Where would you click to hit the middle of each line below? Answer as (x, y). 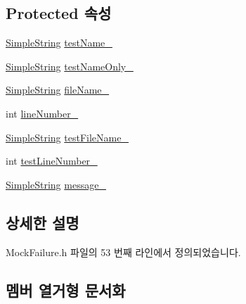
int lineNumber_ (42, 113)
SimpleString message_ (56, 184)
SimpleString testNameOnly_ (70, 66)
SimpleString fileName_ (58, 90)
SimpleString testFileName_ (67, 137)
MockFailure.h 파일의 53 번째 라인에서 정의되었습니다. (123, 252)
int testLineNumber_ (52, 161)
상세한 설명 (43, 222)
